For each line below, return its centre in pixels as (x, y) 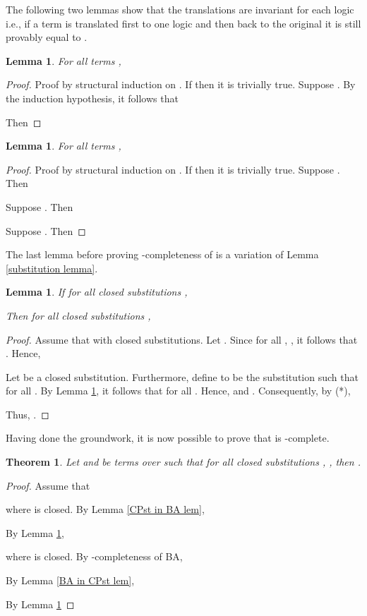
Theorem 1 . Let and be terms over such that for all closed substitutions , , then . (183, 462)
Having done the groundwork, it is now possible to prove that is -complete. (168, 438)
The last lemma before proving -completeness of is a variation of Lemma (162, 254)
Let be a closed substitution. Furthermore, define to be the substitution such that (182, 376)
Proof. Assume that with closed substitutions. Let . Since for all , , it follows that (182, 339)
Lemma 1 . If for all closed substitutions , (97, 292)
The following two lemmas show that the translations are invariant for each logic (180, 9)
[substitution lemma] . (52, 268)
